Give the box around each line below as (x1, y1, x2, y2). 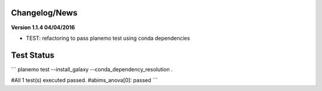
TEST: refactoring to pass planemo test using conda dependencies (26, 34, 190, 42)
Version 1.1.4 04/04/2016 (11, 24, 75, 31)
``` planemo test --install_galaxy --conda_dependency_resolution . (11, 65, 173, 73)
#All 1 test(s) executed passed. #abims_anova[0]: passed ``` (11, 77, 158, 84)
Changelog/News (11, 8, 78, 18)
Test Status (11, 50, 55, 60)
